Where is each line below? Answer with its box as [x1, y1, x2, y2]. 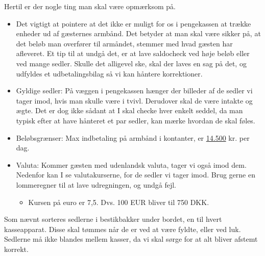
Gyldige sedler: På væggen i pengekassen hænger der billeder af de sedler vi [16, 85, 253, 96]
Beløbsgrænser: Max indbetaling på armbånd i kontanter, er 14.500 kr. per [16, 132, 250, 143]
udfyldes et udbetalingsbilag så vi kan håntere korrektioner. [16, 68, 203, 79]
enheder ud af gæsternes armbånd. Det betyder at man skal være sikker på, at [16, 28, 261, 39]
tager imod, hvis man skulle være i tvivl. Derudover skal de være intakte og [16, 95, 253, 106]
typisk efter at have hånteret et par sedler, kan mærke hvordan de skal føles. [16, 115, 255, 125]
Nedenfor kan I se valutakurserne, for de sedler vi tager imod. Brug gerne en [16, 169, 255, 180]
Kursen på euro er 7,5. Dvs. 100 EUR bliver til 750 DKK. [28, 196, 209, 207]
